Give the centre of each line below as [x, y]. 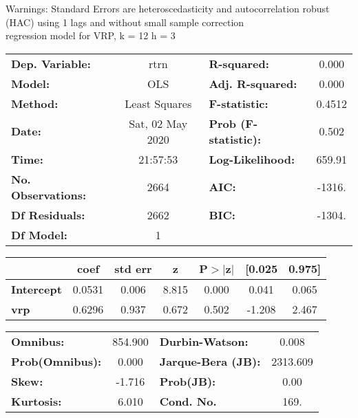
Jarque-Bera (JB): [210, 361]
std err [133, 268]
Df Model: [39, 234]
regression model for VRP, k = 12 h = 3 [91, 35]
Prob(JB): [188, 381]
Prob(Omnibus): [56, 361]
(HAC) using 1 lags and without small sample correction [125, 22]
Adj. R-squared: [253, 83]
